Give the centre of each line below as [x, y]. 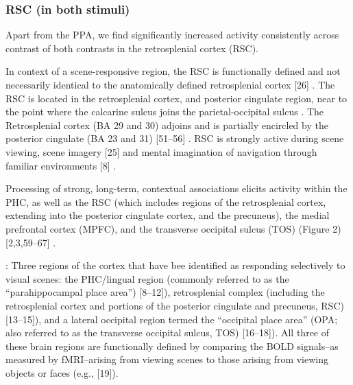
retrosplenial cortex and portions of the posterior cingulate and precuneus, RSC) [175, 305]
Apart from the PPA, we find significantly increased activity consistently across [172, 35]
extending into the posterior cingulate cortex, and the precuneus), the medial [168, 215]
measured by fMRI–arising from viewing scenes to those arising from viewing [167, 359]
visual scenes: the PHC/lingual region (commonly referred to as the [147, 278]
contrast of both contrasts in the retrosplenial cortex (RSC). [132, 48]
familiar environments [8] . [61, 165]
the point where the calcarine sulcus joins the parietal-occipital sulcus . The [165, 112]
